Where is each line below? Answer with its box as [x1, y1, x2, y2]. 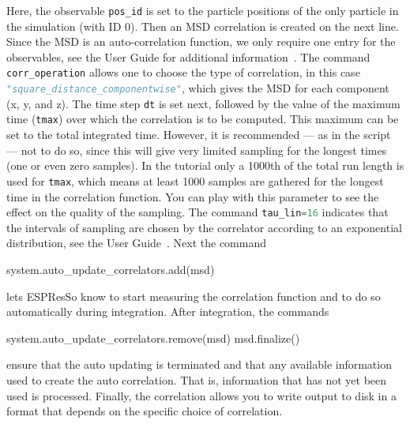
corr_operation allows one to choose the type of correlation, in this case [6, 64, 360, 81]
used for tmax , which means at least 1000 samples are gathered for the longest [6, 172, 384, 189]
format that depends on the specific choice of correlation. [6, 403, 283, 419]
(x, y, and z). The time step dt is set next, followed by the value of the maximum [6, 95, 401, 111]
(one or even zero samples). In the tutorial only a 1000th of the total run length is [6, 157, 404, 174]
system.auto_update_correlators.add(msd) [6, 261, 215, 277]
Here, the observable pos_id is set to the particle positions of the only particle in [6, 2, 399, 18]
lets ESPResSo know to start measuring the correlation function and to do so [6, 287, 381, 304]
